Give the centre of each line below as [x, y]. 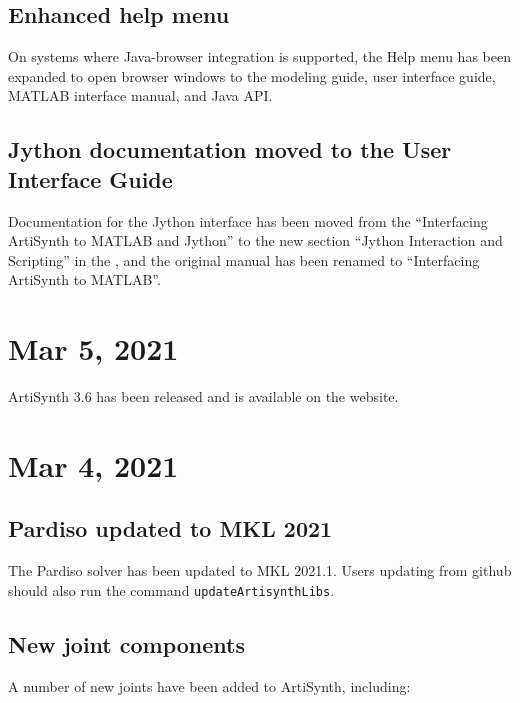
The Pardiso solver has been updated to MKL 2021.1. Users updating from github [260, 570]
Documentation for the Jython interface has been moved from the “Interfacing [248, 220]
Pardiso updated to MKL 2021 [170, 528]
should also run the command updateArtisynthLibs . [171, 589]
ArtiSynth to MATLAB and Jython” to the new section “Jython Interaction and [255, 240]
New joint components [127, 643]
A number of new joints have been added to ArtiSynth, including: [209, 685]
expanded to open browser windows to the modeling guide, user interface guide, [252, 75]
